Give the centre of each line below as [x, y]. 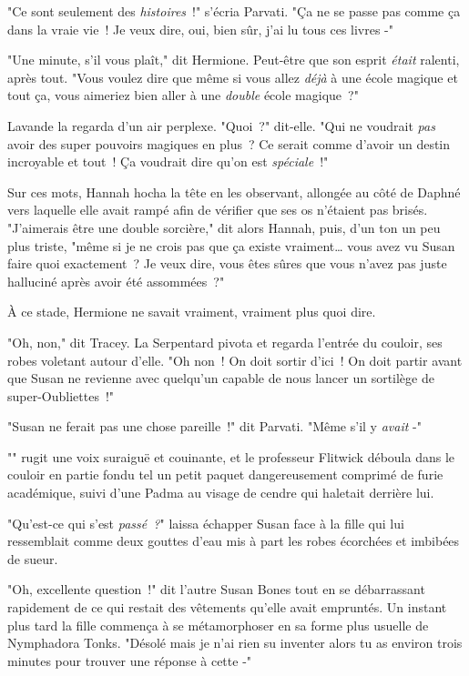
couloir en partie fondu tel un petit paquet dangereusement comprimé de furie [225, 474]
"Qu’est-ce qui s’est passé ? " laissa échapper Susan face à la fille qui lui [206, 523]
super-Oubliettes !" [61, 395]
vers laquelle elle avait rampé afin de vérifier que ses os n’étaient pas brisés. [218, 210]
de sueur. [33, 558]
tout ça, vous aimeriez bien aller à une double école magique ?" [183, 95]
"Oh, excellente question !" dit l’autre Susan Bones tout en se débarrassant [216, 589]
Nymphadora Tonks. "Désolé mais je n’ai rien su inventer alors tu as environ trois [235, 643]
